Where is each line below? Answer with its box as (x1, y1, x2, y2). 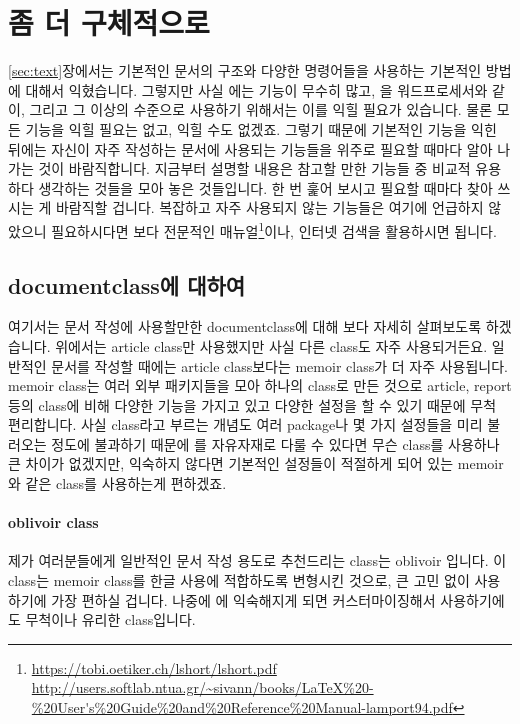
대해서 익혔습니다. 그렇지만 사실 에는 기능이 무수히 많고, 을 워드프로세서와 (25, 79, 488, 100)
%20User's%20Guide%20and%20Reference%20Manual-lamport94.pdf (31, 697, 453, 718)
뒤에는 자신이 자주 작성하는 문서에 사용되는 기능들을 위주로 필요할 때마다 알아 (8, 138, 493, 159)
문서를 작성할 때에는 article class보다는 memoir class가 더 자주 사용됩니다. (51, 355, 508, 376)
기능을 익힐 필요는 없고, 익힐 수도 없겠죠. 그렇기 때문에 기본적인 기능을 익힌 (25, 118, 497, 139)
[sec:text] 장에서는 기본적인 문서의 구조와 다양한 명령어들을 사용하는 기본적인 (8, 60, 482, 81)
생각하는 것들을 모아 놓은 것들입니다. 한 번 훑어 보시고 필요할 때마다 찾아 (38, 177, 493, 198)
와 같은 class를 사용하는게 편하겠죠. (8, 473, 227, 494)
